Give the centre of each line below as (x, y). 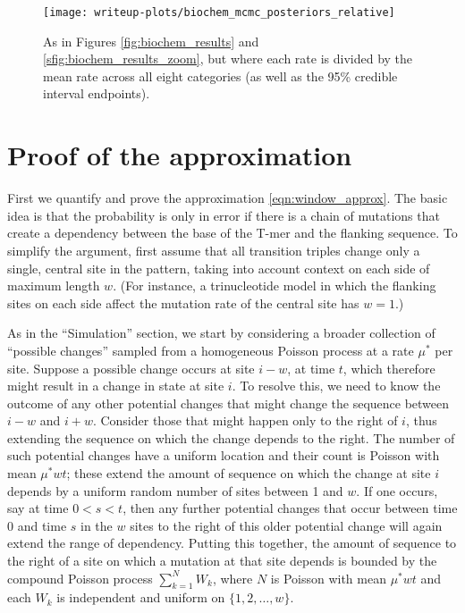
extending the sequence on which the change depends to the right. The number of (231, 437)
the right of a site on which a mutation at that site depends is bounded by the (222, 561)
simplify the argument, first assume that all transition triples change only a (214, 250)
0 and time (37, 525)
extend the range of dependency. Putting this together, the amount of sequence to (232, 543)
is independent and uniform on (141, 597)
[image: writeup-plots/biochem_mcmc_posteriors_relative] (219, 13)
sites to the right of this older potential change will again (286, 525)
